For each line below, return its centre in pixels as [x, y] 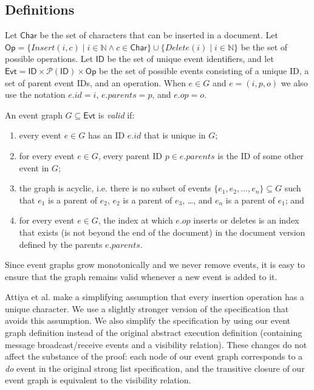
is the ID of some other [261, 155]
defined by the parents [61, 244]
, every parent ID [130, 155]
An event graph [34, 115]
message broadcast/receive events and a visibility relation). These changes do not [156, 344]
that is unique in [175, 135]
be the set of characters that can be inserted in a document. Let [159, 35]
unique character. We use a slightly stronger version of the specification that [147, 308]
